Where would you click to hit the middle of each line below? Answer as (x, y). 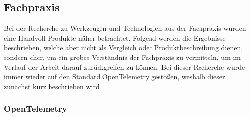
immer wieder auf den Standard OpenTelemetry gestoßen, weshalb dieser (115, 77)
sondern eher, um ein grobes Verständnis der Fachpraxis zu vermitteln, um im (123, 57)
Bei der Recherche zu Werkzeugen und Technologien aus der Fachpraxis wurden (125, 28)
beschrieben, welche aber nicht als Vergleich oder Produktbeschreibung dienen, (124, 47)
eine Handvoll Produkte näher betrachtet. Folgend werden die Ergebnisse (115, 37)
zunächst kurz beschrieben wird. (53, 86)
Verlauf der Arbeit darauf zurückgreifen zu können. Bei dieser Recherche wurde (125, 67)
